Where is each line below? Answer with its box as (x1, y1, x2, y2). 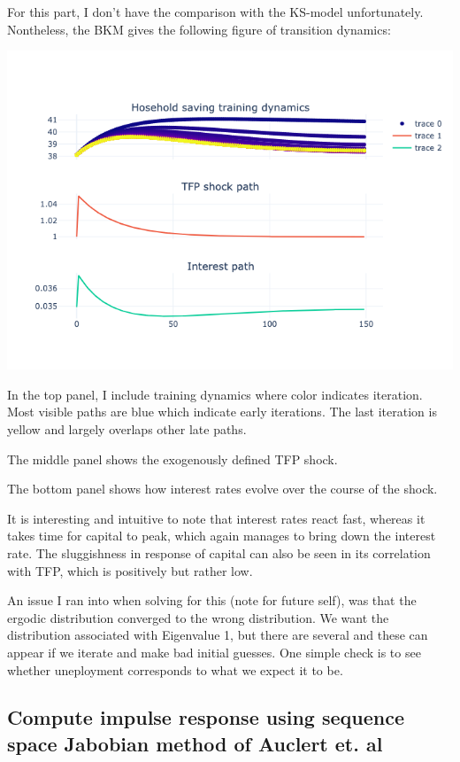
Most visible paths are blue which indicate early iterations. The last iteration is (7, 402, 437, 421)
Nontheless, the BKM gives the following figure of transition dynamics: (7, 19, 391, 38)
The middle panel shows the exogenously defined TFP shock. (7, 449, 338, 468)
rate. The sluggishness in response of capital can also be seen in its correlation (7, 543, 431, 562)
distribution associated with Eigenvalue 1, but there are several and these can (7, 626, 428, 644)
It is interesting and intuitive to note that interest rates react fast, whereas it (7, 509, 425, 527)
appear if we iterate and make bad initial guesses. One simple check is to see (7, 642, 421, 661)
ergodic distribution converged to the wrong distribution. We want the (7, 608, 389, 626)
